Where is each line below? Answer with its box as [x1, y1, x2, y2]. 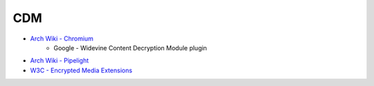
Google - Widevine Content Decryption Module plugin [53, 43, 207, 52]
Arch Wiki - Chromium [30, 34, 93, 43]
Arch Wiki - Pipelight [30, 56, 89, 65]
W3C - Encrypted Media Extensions [30, 66, 133, 74]
